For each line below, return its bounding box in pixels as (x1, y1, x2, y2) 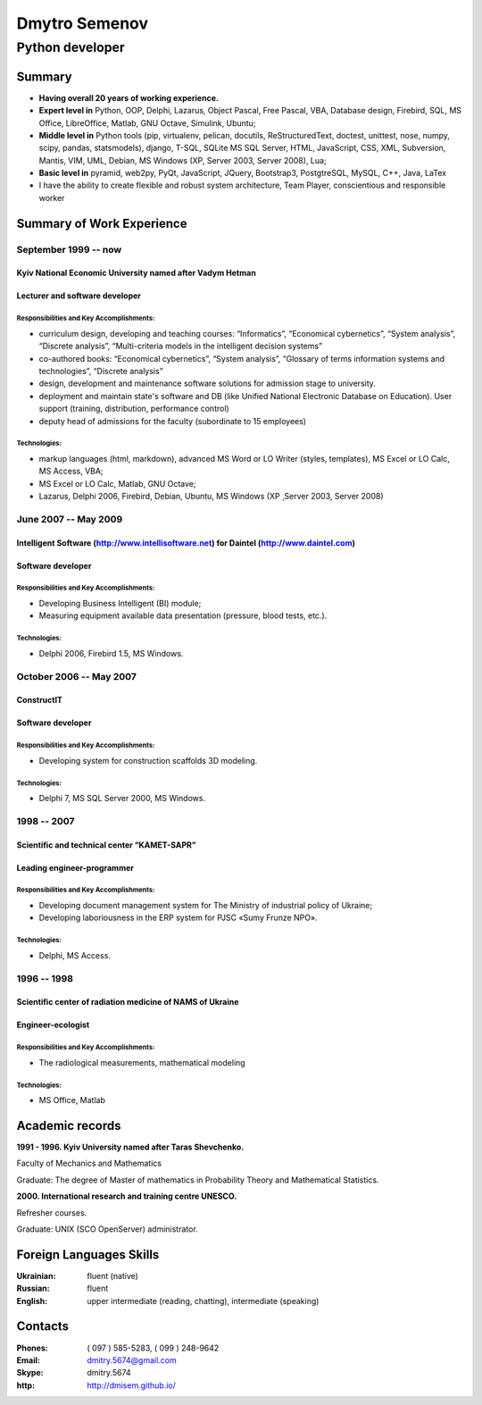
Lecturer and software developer (16, 290, 142, 301)
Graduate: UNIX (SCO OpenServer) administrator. (16, 1224, 198, 1234)
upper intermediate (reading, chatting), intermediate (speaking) (87, 1295, 320, 1306)
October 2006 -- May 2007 (16, 670, 137, 682)
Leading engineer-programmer (16, 862, 134, 873)
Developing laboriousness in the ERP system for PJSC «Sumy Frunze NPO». (38, 912, 318, 924)
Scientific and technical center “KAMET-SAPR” (16, 840, 196, 850)
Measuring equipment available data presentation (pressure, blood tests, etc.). (38, 610, 328, 621)
